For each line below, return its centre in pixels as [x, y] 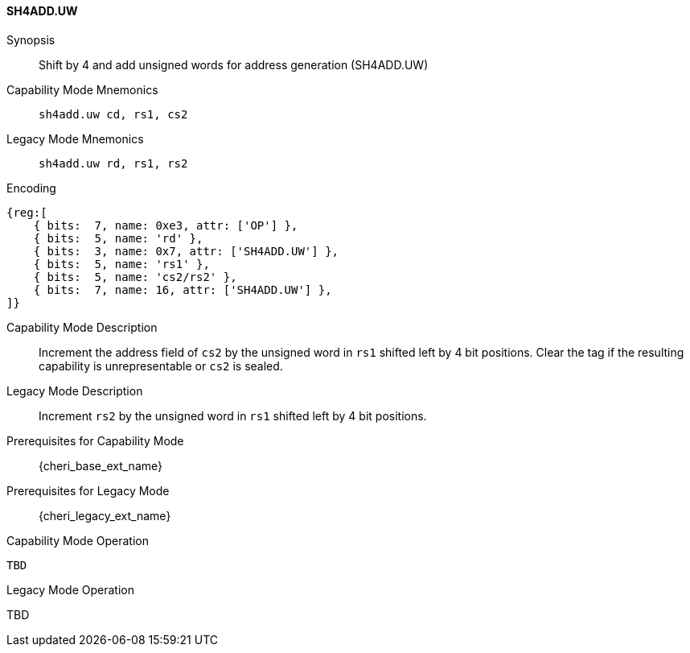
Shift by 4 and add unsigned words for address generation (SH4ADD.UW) [234, 64]
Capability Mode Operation [78, 540]
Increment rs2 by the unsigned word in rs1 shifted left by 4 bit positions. [233, 415]
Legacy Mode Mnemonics [75, 138]
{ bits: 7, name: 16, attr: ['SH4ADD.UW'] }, [183, 289]
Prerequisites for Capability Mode [95, 440]
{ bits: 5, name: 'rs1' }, [121, 264]
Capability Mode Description [82, 327]
